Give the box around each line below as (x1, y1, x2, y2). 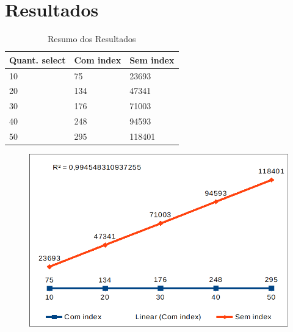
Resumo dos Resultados (47, 32, 136, 45)
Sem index (129, 53, 175, 66)
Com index (74, 53, 121, 66)
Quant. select (9, 53, 66, 66)
